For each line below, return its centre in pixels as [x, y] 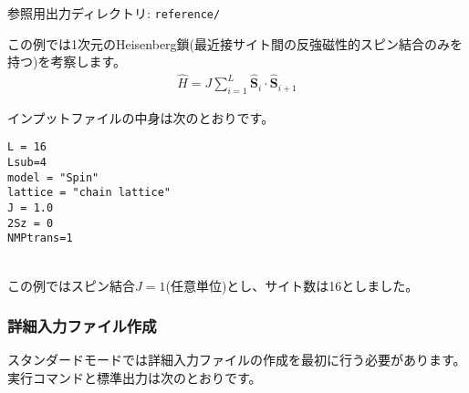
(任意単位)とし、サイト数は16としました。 [292, 285]
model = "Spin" [53, 177]
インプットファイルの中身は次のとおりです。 [141, 117]
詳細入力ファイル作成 [82, 326]
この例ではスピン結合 [71, 285]
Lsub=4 [27, 163]
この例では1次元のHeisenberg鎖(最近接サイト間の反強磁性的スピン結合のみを [235, 43]
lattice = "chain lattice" [89, 193]
